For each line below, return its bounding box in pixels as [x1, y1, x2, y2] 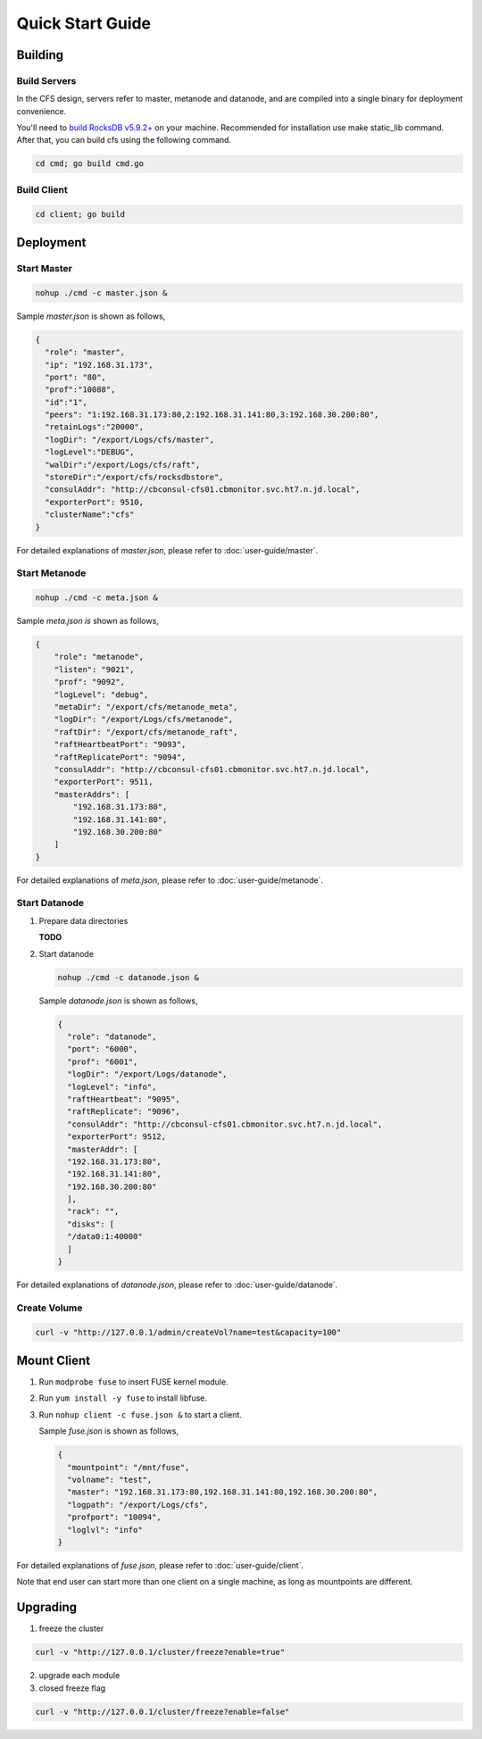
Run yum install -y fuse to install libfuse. [38, 1393, 208, 1403]
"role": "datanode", [67, 1031, 157, 1042]
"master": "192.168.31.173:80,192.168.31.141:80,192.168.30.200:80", [67, 1487, 378, 1497]
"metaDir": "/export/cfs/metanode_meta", [54, 702, 238, 712]
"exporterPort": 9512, [67, 1132, 167, 1142]
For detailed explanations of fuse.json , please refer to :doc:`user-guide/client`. [16, 1560, 303, 1570]
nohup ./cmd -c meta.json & [35, 593, 158, 603]
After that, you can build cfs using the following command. [16, 135, 232, 146]
